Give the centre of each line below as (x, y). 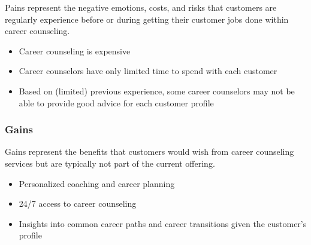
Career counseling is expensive (75, 50)
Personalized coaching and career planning (97, 183)
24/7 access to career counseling (78, 203)
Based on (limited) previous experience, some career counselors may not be (157, 91)
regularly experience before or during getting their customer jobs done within (147, 19)
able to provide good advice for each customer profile (116, 102)
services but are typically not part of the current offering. (110, 163)
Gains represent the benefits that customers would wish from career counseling (150, 151)
